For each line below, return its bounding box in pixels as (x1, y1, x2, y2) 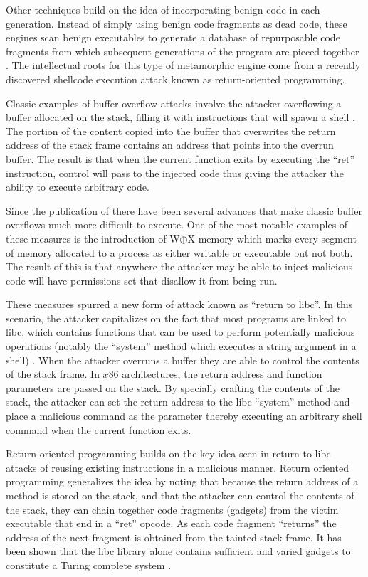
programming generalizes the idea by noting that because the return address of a (6, 474, 359, 489)
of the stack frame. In (6, 366, 100, 381)
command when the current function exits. (6, 422, 191, 437)
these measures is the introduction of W (6, 231, 180, 245)
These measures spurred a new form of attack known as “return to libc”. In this (6, 297, 353, 312)
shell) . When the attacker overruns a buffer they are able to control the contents (6, 352, 359, 367)
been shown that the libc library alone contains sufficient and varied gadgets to (6, 544, 351, 559)
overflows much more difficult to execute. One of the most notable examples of (6, 217, 348, 232)
